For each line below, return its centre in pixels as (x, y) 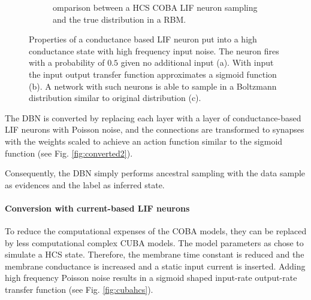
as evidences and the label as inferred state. (85, 184)
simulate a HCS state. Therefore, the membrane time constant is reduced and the (155, 254)
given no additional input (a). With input (197, 62)
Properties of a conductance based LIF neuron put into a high (143, 39)
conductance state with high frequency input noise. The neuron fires (154, 50)
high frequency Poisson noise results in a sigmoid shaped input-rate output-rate (151, 278)
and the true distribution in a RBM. (120, 19)
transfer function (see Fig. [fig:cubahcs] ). (79, 290)
